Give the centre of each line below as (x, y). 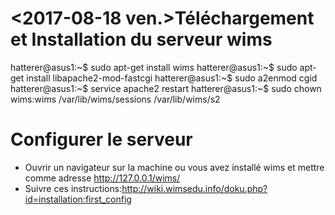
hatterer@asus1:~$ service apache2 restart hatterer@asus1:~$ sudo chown (166, 88)
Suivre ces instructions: (73, 188)
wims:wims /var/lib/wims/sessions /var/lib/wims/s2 (115, 99)
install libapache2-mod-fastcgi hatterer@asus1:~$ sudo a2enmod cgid (172, 78)
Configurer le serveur (101, 139)
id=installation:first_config (78, 199)
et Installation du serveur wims (141, 39)
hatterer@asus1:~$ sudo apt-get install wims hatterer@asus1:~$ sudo (154, 67)
